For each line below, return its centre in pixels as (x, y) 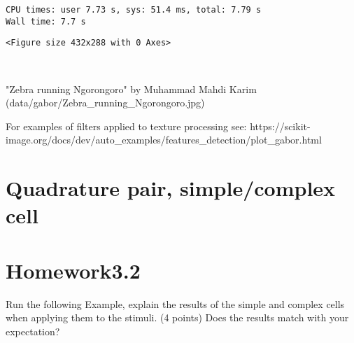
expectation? (33, 331)
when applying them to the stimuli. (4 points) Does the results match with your (177, 317)
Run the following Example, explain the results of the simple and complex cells (175, 303)
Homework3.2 (73, 270)
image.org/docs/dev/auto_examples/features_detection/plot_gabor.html (164, 140)
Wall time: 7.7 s (46, 21)
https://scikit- (280, 126)
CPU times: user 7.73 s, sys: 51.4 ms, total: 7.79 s (134, 10)
